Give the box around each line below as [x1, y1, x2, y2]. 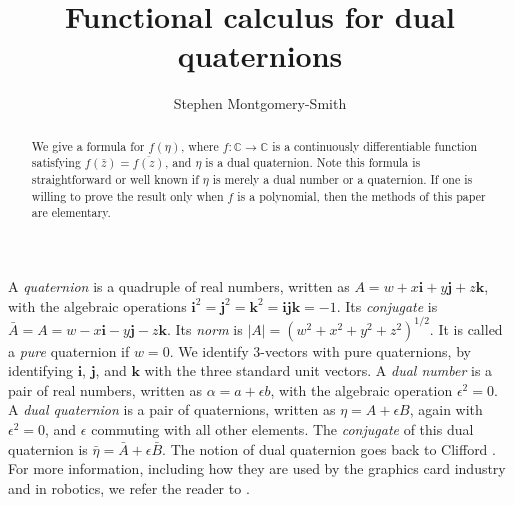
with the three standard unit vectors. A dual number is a [144, 360, 493, 381]
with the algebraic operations [8, 295, 187, 316]
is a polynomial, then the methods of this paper [237, 187, 486, 204]
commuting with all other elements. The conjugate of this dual [91, 419, 474, 440]
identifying [8, 360, 73, 381]
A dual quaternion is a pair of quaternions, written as [8, 399, 336, 420]
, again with [409, 399, 483, 420]
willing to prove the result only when [31, 187, 224, 204]
